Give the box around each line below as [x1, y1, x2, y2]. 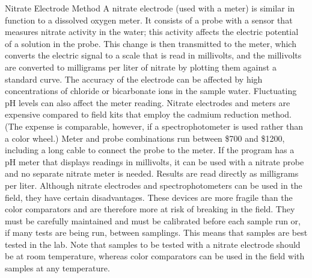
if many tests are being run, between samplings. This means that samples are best [5, 226, 308, 239]
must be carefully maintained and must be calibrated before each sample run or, [5, 214, 301, 227]
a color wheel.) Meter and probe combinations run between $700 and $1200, [5, 131, 285, 144]
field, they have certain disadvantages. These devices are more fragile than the [5, 191, 293, 203]
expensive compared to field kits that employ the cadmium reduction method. [5, 108, 292, 121]
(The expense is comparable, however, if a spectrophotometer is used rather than [5, 119, 304, 132]
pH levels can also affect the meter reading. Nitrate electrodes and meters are [5, 96, 290, 109]
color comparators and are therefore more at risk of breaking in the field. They [5, 203, 295, 215]
